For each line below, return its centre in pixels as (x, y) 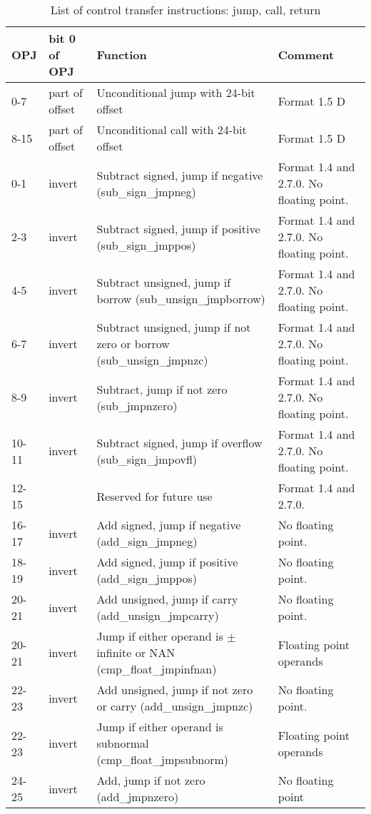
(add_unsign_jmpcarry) (158, 615)
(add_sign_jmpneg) (147, 541)
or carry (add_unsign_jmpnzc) (175, 706)
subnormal (123, 743)
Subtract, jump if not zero (162, 389)
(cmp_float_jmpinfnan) (157, 669)
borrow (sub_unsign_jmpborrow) (181, 298)
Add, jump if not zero (151, 780)
